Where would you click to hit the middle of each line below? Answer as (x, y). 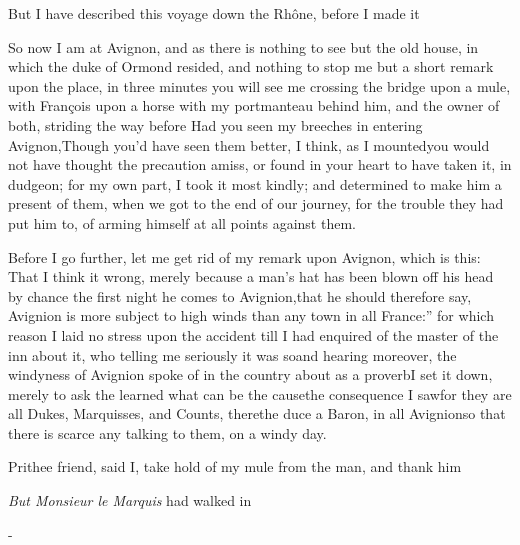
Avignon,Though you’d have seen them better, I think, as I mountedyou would (249, 144)
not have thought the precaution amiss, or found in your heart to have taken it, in (260, 164)
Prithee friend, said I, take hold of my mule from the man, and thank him (235, 466)
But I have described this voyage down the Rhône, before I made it (214, 13)
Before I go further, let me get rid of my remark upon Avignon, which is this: (244, 256)
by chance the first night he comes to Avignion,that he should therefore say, (240, 295)
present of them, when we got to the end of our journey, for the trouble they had (256, 203)
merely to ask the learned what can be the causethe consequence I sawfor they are (260, 393)
